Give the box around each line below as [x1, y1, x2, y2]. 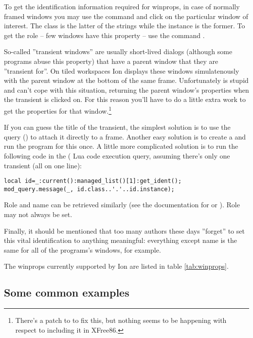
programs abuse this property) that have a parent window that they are [4, 56, 218, 66]
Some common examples [4, 285, 129, 300]
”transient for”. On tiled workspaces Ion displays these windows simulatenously [4, 65, 239, 76]
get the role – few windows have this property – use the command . [4, 30, 205, 40]
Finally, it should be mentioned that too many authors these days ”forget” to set [4, 225, 245, 236]
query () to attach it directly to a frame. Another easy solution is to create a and [4, 131, 246, 141]
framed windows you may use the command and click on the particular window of [4, 11, 248, 21]
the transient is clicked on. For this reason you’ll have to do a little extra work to [4, 94, 246, 104]
